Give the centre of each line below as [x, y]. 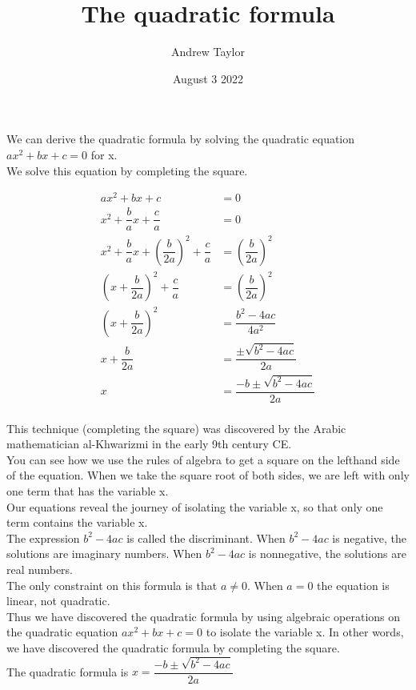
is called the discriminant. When [206, 538]
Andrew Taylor [208, 52]
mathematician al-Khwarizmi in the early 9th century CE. [149, 444]
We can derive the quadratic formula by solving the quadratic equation [181, 139]
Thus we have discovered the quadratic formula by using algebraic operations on [204, 616]
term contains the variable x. [77, 522]
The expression [43, 538]
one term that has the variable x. [88, 491]
